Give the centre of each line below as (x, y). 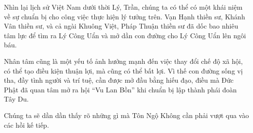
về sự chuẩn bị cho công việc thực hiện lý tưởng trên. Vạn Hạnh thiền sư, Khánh (125, 16)
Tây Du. (16, 99)
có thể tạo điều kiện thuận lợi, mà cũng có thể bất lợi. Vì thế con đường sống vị (123, 70)
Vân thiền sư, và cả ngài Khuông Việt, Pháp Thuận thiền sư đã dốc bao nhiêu (121, 26)
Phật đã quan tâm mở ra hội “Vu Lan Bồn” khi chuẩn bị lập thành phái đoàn (120, 89)
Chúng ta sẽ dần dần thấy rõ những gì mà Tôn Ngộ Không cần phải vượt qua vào (126, 115)
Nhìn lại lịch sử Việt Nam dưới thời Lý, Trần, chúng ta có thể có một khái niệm (123, 7)
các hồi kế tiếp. (27, 125)
